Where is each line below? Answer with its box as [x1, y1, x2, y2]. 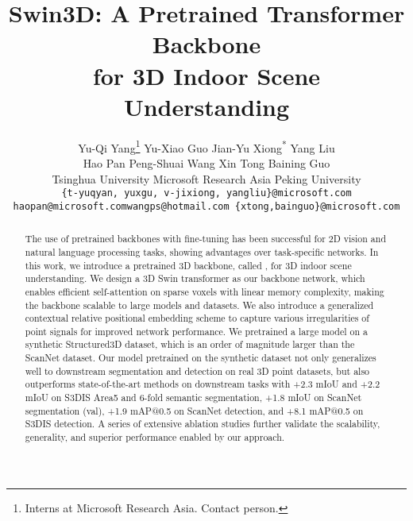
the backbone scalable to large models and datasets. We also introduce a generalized [25, 298, 374, 311]
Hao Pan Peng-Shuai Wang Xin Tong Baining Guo [83, 154, 330, 171]
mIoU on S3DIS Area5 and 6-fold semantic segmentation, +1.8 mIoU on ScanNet [25, 391, 362, 404]
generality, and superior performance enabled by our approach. [25, 430, 285, 444]
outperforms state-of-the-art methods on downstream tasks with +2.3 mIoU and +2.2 [25, 377, 380, 391]
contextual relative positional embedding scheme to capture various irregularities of [25, 311, 369, 325]
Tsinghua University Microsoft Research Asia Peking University [52, 170, 361, 187]
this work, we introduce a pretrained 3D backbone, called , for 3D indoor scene [25, 258, 352, 272]
